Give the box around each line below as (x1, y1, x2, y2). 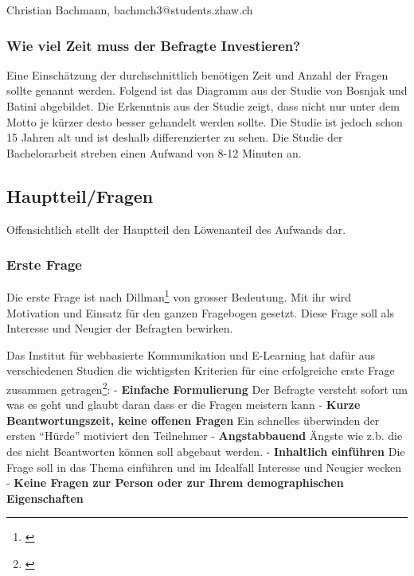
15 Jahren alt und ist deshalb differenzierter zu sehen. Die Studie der (6, 129, 343, 146)
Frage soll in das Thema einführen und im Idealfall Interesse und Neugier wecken (6, 458, 402, 475)
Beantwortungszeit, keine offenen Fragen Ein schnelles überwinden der (6, 411, 380, 428)
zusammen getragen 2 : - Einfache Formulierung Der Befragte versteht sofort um (6, 379, 408, 397)
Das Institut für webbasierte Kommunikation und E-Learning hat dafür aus (6, 346, 376, 363)
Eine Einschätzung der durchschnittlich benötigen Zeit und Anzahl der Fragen (6, 66, 389, 83)
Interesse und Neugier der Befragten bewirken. (6, 320, 233, 337)
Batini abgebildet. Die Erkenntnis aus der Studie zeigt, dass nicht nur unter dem (6, 98, 400, 114)
